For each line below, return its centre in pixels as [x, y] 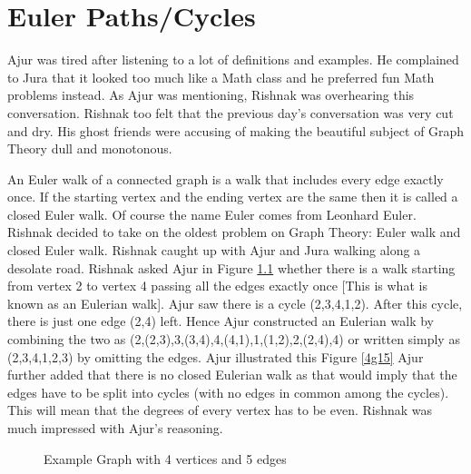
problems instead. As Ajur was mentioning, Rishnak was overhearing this [211, 95]
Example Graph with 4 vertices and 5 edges [165, 458]
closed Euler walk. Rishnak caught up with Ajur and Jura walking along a [214, 250]
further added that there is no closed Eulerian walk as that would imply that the [232, 375]
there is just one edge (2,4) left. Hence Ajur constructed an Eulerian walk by [221, 321]
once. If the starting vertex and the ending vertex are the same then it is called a [233, 197]
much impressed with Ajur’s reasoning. [115, 428]
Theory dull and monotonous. [90, 148]
